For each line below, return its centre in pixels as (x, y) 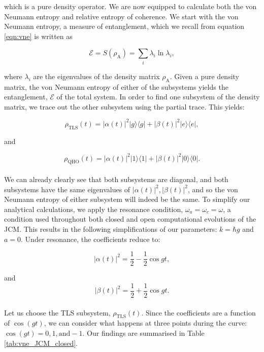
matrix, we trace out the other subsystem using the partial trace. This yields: (124, 106)
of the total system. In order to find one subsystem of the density (158, 97)
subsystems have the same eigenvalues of (67, 189)
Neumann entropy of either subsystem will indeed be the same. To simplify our (127, 199)
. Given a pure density (204, 76)
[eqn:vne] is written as (38, 36)
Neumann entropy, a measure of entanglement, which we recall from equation (124, 26)
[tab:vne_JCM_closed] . (41, 343)
